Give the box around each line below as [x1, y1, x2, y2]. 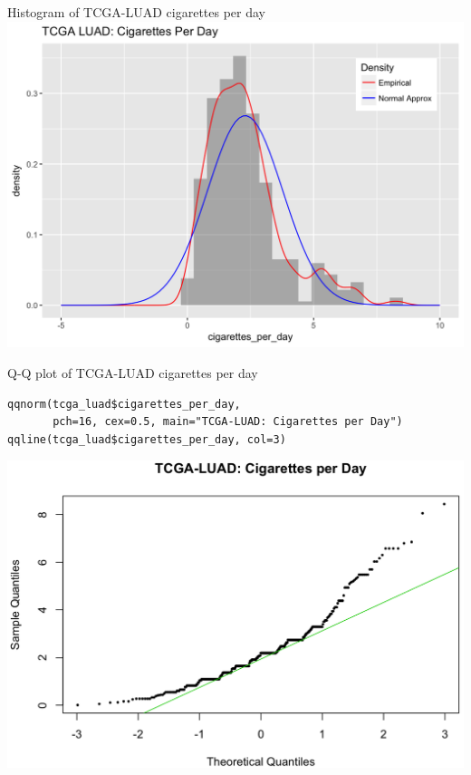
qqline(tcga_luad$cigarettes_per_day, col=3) [7, 432, 286, 446]
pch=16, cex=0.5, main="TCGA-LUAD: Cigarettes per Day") [53, 415, 403, 429]
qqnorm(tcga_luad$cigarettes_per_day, [7, 397, 241, 411]
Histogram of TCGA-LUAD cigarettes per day [7, 3, 266, 21]
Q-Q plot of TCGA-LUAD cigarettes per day [7, 363, 258, 382]
